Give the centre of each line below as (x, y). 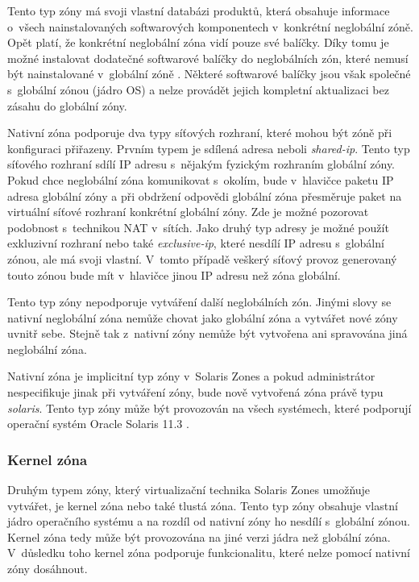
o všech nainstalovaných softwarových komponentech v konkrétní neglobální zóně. (210, 26)
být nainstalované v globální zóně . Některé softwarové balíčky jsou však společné (209, 74)
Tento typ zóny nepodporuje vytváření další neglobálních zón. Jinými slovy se (199, 302)
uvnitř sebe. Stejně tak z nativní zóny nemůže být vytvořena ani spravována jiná (207, 333)
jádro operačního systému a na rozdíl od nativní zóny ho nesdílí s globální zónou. (209, 521)
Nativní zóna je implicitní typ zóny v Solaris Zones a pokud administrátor (191, 376)
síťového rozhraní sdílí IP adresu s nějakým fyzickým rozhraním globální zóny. (201, 164)
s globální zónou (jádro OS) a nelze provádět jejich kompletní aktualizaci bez (198, 89)
